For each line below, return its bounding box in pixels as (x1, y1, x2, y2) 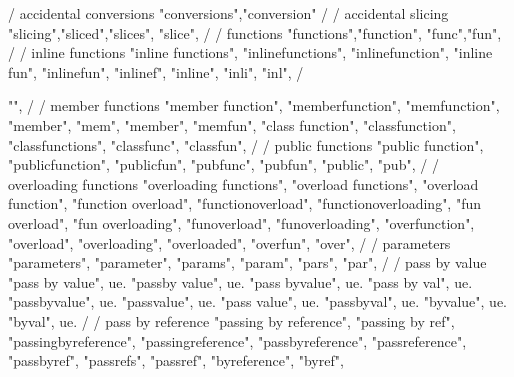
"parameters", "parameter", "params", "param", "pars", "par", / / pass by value (8, 252, 487, 273)
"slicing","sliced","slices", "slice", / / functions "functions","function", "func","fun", (8, 22, 502, 43)
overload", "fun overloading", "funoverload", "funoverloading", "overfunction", (8, 212, 475, 233)
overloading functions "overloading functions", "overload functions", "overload (8, 173, 479, 194)
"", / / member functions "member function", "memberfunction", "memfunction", (8, 95, 500, 116)
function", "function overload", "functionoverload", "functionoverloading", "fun (8, 193, 482, 214)
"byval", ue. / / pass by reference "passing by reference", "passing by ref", (8, 310, 455, 331)
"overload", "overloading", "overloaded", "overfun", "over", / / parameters (8, 232, 451, 253)
